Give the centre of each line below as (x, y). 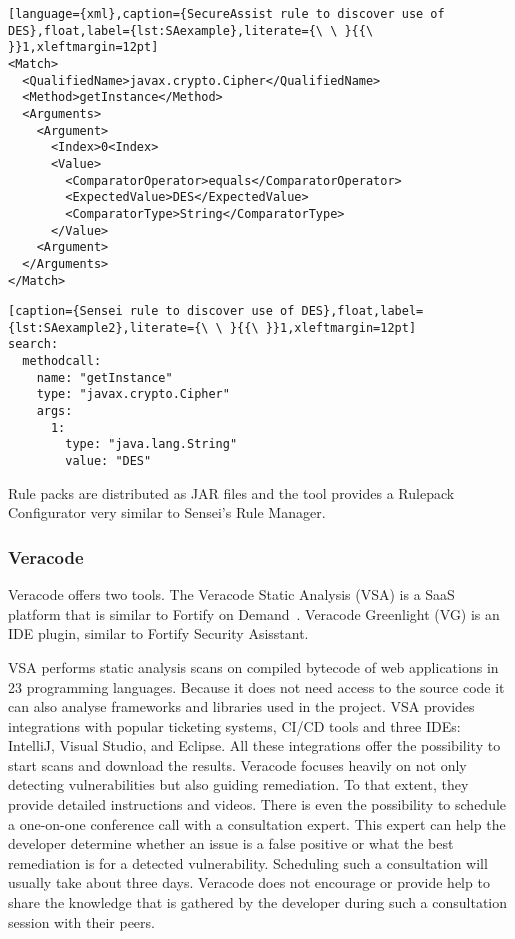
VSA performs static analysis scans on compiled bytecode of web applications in (253, 666)
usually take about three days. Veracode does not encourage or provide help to (249, 882)
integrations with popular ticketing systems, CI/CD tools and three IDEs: (234, 725)
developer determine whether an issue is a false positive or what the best (231, 843)
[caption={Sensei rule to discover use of (151, 311)
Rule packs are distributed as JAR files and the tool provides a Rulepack (231, 492)
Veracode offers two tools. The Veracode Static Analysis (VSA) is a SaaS (231, 594)
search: (33, 344)
